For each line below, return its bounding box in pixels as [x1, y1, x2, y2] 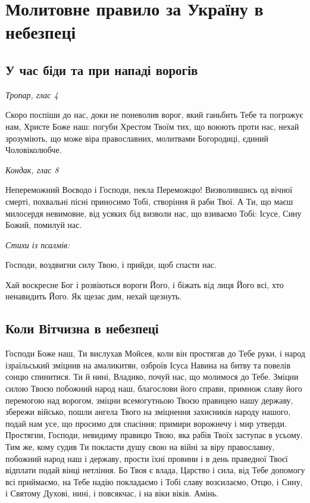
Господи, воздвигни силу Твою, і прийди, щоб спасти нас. [5, 258, 217, 271]
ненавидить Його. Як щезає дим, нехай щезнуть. [5, 290, 182, 302]
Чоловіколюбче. [5, 143, 62, 156]
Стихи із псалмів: [5, 238, 70, 251]
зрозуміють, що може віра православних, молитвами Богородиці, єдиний [5, 132, 269, 144]
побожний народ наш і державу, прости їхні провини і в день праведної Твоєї [5, 452, 288, 464]
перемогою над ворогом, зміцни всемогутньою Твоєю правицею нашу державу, [5, 393, 293, 406]
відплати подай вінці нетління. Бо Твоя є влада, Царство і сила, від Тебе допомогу [5, 464, 305, 476]
